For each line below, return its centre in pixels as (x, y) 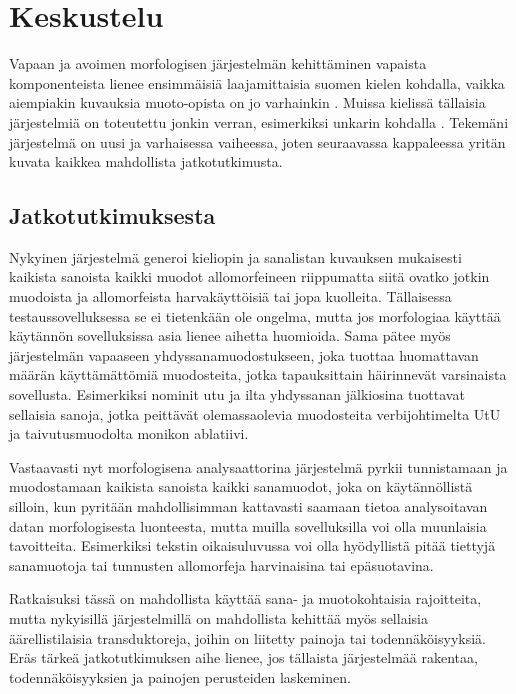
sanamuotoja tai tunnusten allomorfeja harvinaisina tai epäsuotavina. (221, 564)
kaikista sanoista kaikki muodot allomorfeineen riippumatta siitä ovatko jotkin (249, 276)
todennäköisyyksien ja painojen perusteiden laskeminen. (180, 676)
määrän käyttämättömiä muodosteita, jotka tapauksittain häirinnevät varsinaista (258, 374)
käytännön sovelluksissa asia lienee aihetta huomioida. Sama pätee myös (230, 335)
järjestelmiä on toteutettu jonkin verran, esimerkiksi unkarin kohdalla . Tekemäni (259, 121)
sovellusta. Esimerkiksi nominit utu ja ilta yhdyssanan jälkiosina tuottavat (237, 394)
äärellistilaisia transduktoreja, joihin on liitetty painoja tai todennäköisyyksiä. (247, 637)
